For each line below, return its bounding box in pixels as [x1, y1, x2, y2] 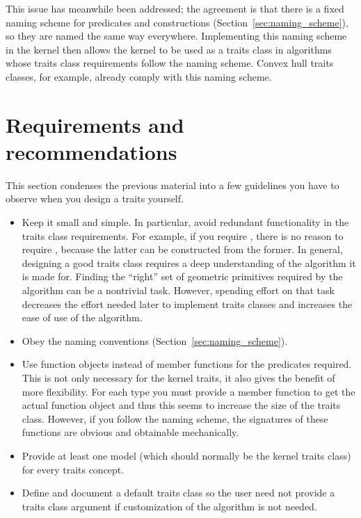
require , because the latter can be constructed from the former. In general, [22, 242, 343, 257]
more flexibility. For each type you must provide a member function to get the [22, 384, 355, 398]
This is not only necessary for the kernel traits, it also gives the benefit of [22, 371, 335, 385]
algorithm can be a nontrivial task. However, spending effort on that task [22, 283, 335, 298]
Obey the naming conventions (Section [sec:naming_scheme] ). [22, 333, 288, 348]
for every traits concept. [22, 462, 125, 476]
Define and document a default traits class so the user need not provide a [22, 485, 335, 500]
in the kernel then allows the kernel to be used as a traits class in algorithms [6, 42, 332, 56]
